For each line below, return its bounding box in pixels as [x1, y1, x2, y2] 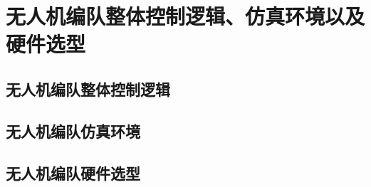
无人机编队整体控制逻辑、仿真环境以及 [6, 1, 365, 31]
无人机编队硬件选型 [6, 161, 140, 183]
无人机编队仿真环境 [6, 119, 140, 141]
